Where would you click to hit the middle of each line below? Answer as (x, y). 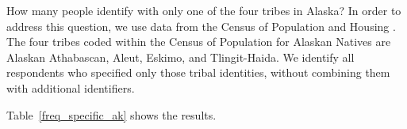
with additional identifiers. (71, 87)
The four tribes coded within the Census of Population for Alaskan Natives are (199, 42)
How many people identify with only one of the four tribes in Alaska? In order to (204, 10)
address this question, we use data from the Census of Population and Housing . (201, 26)
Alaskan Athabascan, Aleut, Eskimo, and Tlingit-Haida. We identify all (180, 57)
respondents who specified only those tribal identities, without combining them (198, 72)
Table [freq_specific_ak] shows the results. (111, 114)
